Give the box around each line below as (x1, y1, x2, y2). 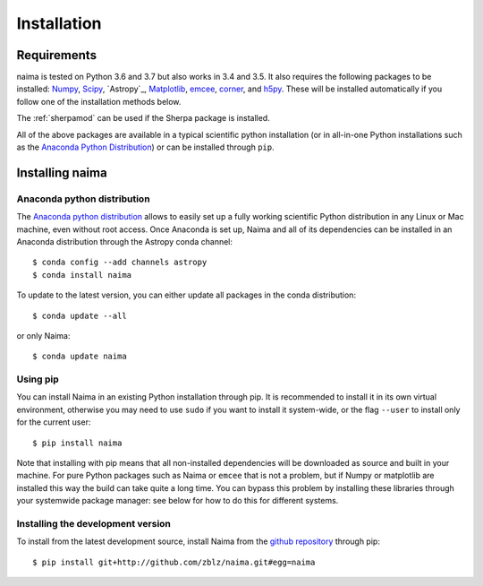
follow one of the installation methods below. (16, 96, 182, 107)
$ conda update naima (32, 351, 127, 362)
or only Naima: (16, 330, 71, 340)
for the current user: (16, 417, 91, 427)
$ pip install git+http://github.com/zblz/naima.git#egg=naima (32, 556, 316, 567)
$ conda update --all (32, 310, 127, 321)
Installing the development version (16, 517, 172, 530)
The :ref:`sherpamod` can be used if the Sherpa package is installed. (16, 113, 270, 124)
